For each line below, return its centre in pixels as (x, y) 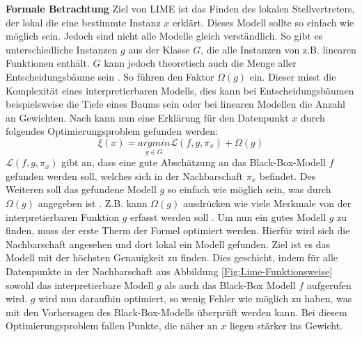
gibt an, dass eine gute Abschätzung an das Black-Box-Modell (194, 162)
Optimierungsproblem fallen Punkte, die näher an (112, 326)
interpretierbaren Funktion (62, 216)
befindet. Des (288, 175)
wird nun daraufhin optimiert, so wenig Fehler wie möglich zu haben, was (195, 298)
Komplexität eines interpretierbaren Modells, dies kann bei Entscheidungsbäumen (180, 90)
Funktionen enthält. (48, 63)
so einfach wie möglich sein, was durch (249, 189)
